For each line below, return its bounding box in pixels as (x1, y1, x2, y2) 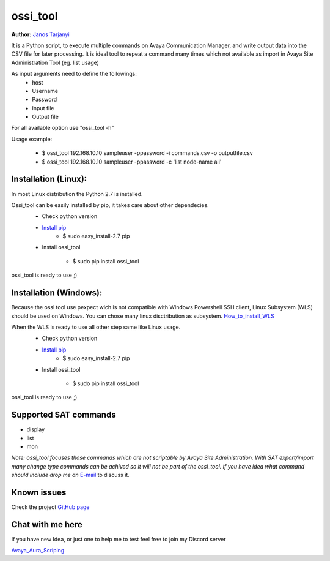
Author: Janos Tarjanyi (11, 31, 70, 38)
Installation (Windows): (11, 288, 103, 298)
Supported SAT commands (11, 410, 116, 420)
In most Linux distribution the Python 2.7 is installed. (11, 190, 143, 197)
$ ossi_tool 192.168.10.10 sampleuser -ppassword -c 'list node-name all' (42, 158, 222, 165)
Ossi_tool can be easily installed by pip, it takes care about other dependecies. (11, 201, 209, 208)
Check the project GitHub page (11, 503, 90, 511)
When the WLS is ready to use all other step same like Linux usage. (11, 323, 181, 331)
